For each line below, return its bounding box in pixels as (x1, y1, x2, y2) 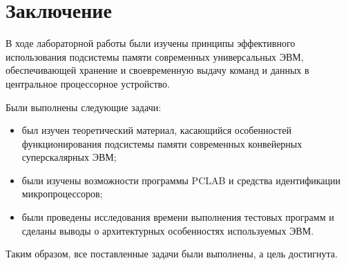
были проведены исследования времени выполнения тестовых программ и (21, 210, 334, 224)
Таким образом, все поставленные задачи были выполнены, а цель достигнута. (6, 246, 338, 261)
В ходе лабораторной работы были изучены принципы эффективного (6, 36, 296, 50)
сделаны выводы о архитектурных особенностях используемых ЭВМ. (21, 223, 314, 237)
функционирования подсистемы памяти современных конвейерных (21, 136, 302, 150)
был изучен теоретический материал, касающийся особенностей (21, 123, 291, 137)
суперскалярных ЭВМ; (21, 150, 117, 164)
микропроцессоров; (21, 186, 103, 201)
